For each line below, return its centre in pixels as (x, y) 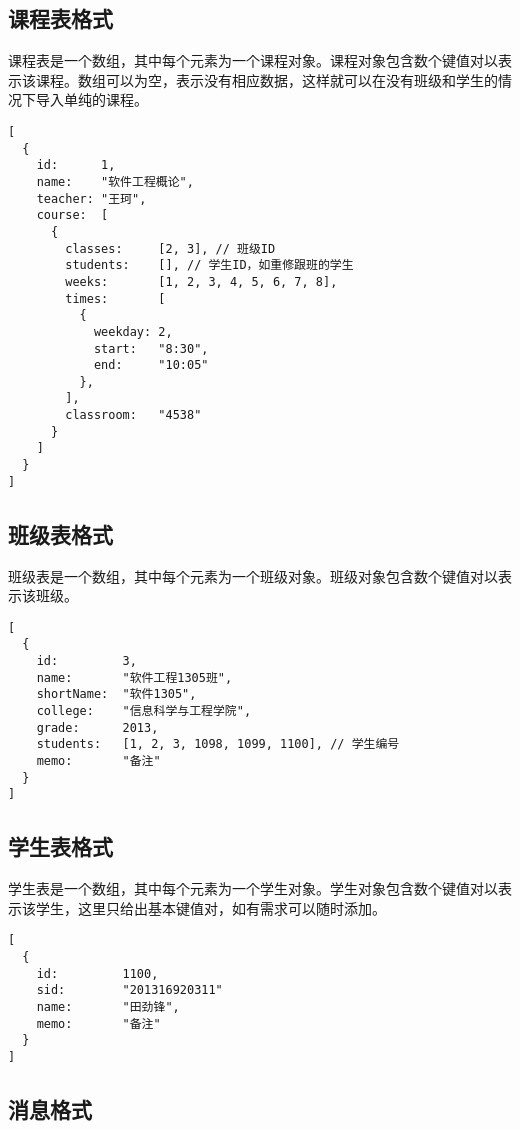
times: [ (115, 298)
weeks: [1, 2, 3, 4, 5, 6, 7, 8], (201, 281)
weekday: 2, (133, 331)
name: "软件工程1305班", (134, 677)
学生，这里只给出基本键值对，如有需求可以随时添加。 (210, 907)
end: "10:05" (151, 365)
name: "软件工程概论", (115, 181)
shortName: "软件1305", (116, 694)
